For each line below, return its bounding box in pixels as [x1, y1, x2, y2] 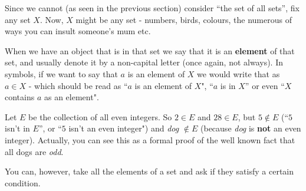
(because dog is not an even [200, 122, 301, 134]
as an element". [44, 91, 99, 103]
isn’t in [5, 122, 30, 134]
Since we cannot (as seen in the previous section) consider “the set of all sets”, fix [5, 2, 300, 14]
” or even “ [245, 79, 285, 91]
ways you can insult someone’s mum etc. [5, 25, 151, 37]
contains [5, 91, 35, 103]
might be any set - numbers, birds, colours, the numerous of [75, 13, 292, 25]
